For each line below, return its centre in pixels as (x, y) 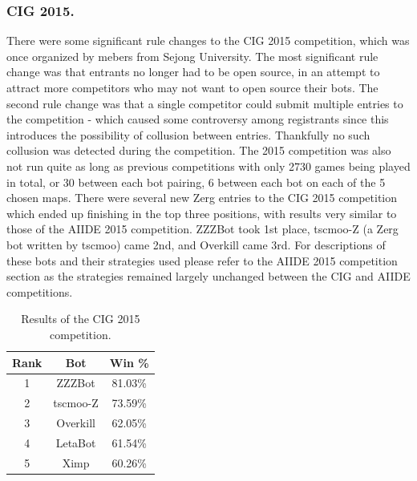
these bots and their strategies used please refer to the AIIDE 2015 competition (202, 260)
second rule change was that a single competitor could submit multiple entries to (205, 103)
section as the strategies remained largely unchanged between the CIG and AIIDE (208, 276)
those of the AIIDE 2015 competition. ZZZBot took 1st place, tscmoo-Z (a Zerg (202, 229)
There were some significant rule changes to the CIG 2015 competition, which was (208, 40)
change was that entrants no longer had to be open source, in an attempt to (193, 72)
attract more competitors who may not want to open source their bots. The (192, 87)
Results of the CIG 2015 (81, 319)
